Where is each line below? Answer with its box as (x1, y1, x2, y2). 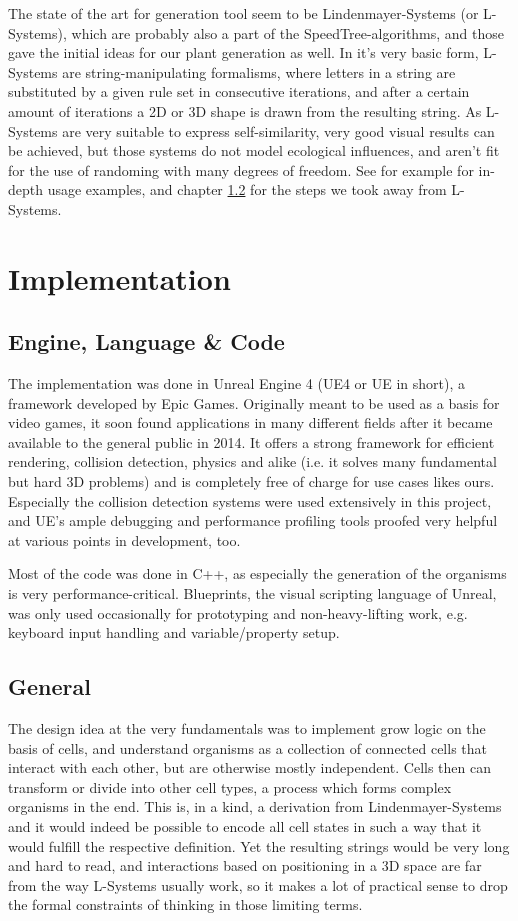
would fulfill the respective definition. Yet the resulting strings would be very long (8, 835, 510, 856)
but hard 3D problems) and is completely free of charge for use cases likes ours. (8, 471, 495, 492)
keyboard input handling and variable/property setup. (8, 622, 340, 643)
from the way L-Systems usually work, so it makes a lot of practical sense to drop (8, 874, 508, 895)
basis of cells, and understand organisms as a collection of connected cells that (8, 737, 487, 758)
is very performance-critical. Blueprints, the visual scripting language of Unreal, (8, 583, 497, 604)
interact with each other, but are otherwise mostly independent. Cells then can (8, 757, 491, 778)
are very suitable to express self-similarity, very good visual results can (62, 120, 495, 141)
